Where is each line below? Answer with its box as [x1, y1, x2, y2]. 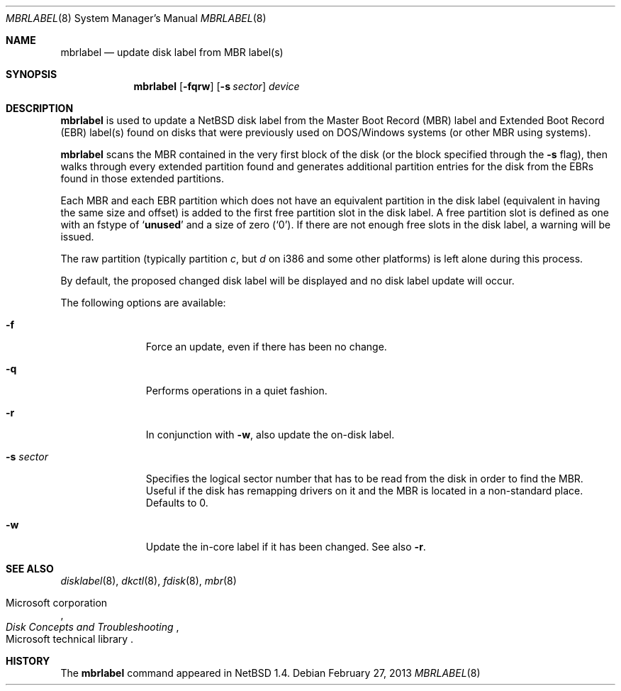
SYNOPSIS [6, 68, 57, 80]
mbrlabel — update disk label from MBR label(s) [60, 46, 284, 58]
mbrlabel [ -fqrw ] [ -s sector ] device [133, 80, 300, 92]
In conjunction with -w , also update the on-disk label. [145, 429, 395, 441]
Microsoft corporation [6, 597, 108, 609]
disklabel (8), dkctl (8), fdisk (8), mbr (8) [60, 575, 237, 587]
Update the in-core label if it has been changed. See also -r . [145, 541, 426, 553]
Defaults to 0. [145, 497, 208, 509]
